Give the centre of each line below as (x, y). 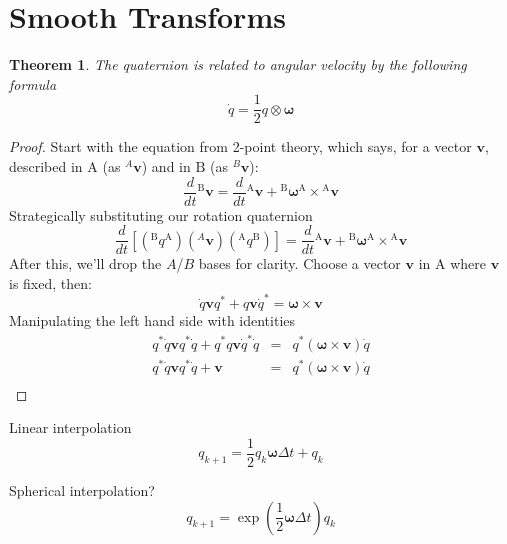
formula (33, 83)
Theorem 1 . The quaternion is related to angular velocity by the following (238, 64)
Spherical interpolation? (82, 489)
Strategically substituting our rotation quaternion (161, 214)
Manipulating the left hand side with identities (152, 320)
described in (46, 165)
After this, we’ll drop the (85, 263)
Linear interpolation (70, 427)
